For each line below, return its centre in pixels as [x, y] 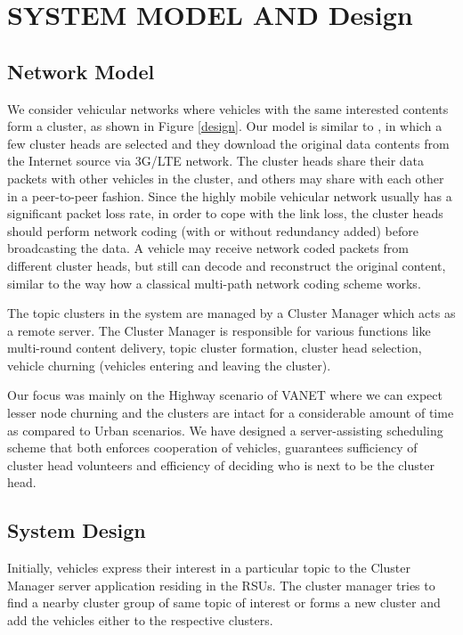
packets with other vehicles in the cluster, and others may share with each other [226, 178]
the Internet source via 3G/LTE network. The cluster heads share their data [216, 161]
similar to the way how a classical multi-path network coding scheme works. [214, 283]
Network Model [81, 71]
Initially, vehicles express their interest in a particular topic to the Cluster [209, 568]
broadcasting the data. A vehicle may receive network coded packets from [208, 248]
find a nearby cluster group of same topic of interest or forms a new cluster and [224, 602]
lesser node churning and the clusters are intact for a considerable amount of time [231, 413]
